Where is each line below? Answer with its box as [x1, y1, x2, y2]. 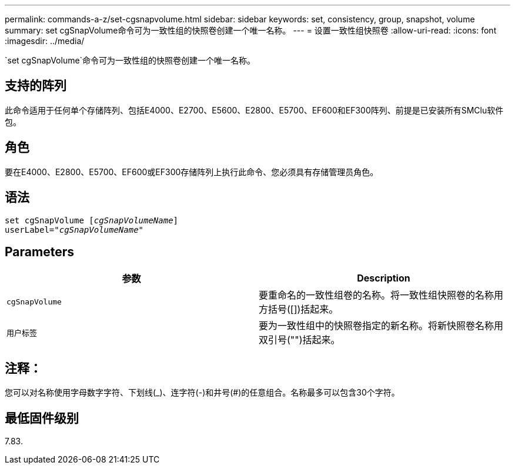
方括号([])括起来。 [259, 303, 339, 316]
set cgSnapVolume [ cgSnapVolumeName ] [5, 215, 179, 225]
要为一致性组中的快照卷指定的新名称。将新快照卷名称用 [259, 320, 504, 332]
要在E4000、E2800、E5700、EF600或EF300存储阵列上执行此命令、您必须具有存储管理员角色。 [5, 166, 379, 177]
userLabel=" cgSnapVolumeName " [5, 225, 144, 235]
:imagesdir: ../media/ [5, 36, 85, 46]
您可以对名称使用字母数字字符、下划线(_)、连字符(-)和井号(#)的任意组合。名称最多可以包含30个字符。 [5, 387, 400, 398]
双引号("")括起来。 [259, 334, 340, 346]
